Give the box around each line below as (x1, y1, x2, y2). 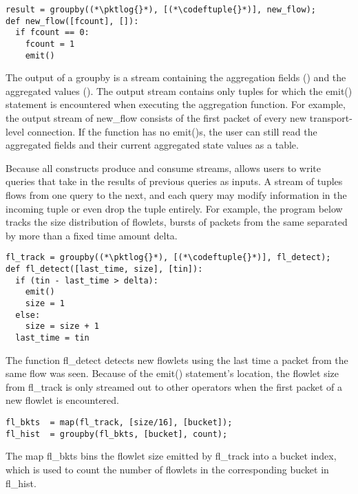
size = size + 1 (25, 321, 100, 332)
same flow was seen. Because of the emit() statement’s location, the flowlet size (6, 366, 339, 380)
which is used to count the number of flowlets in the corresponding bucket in (6, 462, 329, 476)
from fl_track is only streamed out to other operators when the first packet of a (6, 379, 343, 394)
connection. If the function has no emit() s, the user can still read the (27, 124, 317, 138)
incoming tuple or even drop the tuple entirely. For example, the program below (6, 201, 343, 215)
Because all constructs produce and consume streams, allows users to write (6, 160, 321, 175)
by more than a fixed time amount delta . (6, 228, 178, 242)
